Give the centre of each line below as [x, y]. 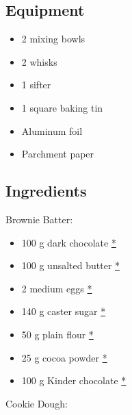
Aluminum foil [52, 130]
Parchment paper [58, 154]
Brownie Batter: [39, 219]
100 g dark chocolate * [69, 242]
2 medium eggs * [57, 288]
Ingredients [46, 191]
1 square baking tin [62, 107]
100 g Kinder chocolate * [74, 380]
